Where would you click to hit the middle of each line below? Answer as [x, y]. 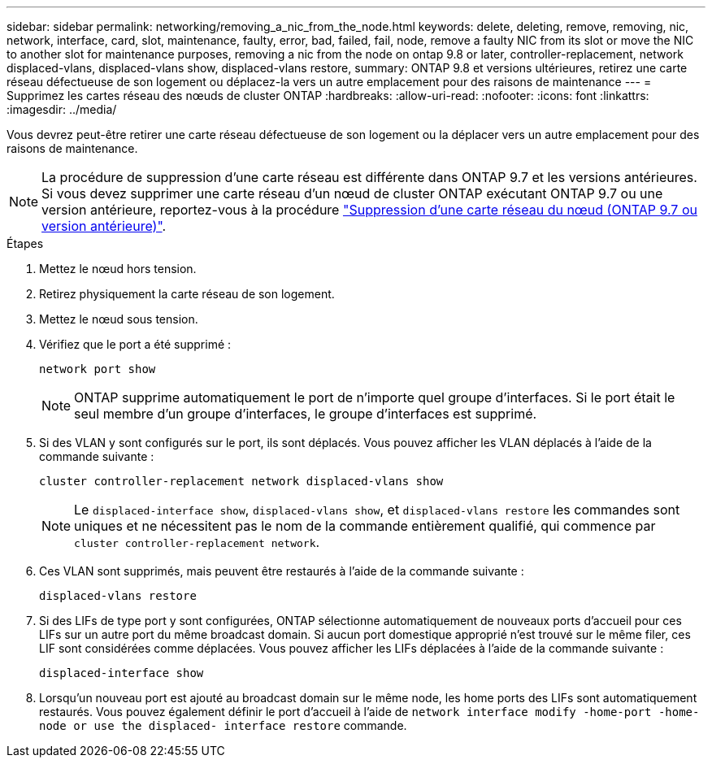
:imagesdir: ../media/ [62, 109]
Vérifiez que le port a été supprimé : [135, 344]
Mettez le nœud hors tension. [118, 269]
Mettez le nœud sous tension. [119, 319]
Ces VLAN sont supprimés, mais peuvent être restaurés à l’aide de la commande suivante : [282, 571]
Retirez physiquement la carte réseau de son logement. [187, 294]
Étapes [25, 243]
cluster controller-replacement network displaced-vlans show [241, 481]
